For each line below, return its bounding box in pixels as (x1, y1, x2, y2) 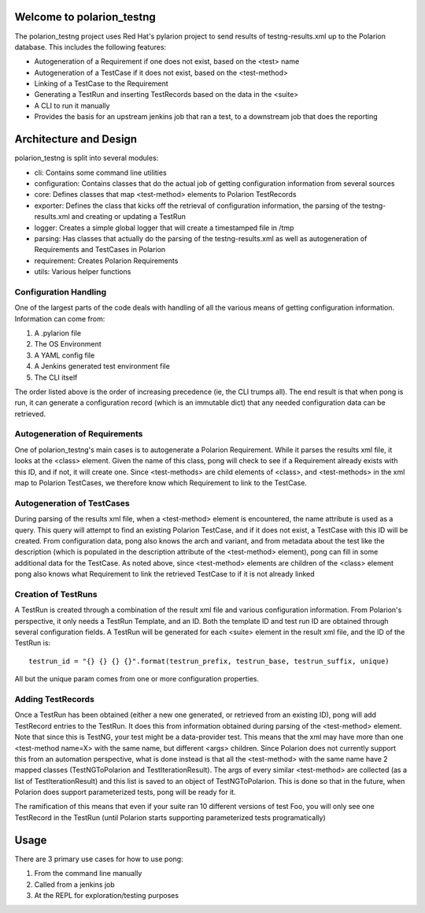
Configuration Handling (14, 286, 106, 297)
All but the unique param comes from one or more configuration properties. (14, 674, 260, 684)
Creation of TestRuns (14, 588, 98, 599)
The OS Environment (34, 340, 102, 349)
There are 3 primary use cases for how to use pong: (14, 854, 184, 863)
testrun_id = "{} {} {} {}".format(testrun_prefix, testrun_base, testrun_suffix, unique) (28, 656, 390, 666)
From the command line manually (34, 869, 142, 878)
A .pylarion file (34, 328, 82, 338)
